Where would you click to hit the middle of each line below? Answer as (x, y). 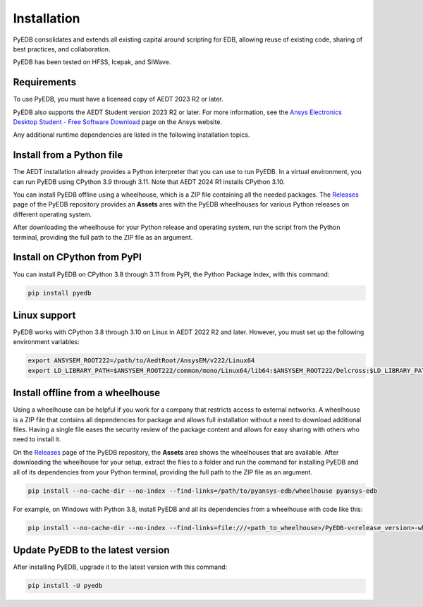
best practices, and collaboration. (62, 49)
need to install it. (37, 439)
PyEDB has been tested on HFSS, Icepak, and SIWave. (92, 62)
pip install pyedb (60, 293)
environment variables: (47, 342)
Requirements (45, 82)
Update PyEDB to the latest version (91, 550)
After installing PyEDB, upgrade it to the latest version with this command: (120, 567)
